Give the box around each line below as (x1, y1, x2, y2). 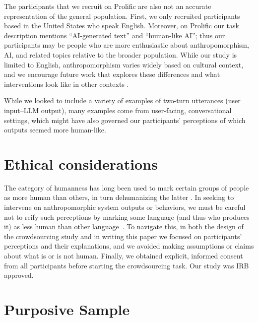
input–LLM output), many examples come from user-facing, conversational (4, 105, 232, 115)
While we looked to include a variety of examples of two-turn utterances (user (4, 95, 241, 106)
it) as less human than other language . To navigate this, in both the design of (4, 221, 244, 232)
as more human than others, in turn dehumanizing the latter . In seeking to (4, 192, 234, 202)
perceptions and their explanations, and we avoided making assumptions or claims (4, 241, 254, 251)
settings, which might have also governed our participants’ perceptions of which (4, 115, 246, 125)
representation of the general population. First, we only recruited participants (4, 10, 240, 21)
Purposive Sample (4, 299, 130, 319)
